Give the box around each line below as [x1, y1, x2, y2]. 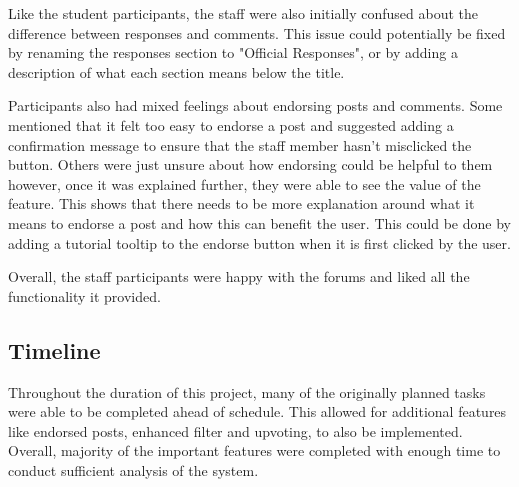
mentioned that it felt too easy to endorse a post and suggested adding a [8, 114, 454, 135]
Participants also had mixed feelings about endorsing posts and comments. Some [8, 95, 503, 116]
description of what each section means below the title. [8, 61, 345, 82]
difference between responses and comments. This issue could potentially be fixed [8, 22, 506, 43]
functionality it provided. [8, 285, 161, 306]
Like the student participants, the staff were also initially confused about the [8, 3, 479, 23]
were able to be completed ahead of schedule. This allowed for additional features [8, 401, 507, 422]
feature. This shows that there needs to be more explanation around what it [8, 193, 475, 214]
